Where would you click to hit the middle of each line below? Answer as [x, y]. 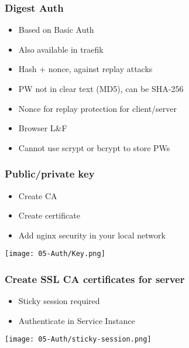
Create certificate [49, 215]
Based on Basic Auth [56, 30]
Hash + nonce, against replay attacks [85, 69]
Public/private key [50, 174]
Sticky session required [59, 301]
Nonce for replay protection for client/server [97, 108]
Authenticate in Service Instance [77, 320]
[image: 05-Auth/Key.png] [55, 254]
